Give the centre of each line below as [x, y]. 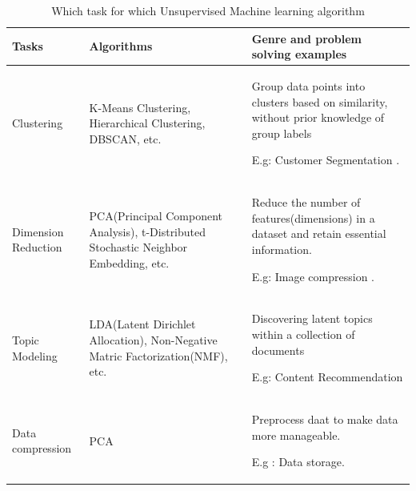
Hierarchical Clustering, [147, 123]
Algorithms [121, 46]
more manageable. [296, 435]
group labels [282, 133]
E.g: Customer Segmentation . [326, 160]
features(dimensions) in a [313, 217]
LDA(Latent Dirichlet [142, 324]
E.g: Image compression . [313, 276]
